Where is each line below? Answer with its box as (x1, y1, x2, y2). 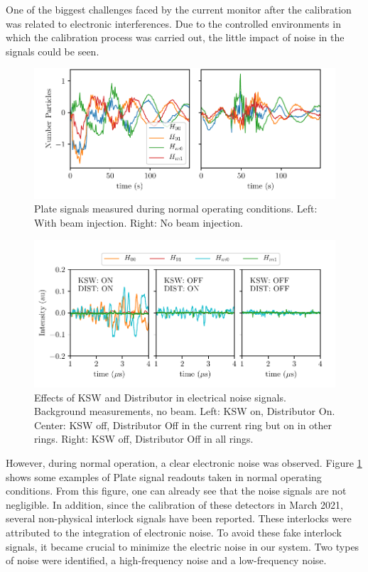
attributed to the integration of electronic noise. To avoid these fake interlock (6, 525, 342, 540)
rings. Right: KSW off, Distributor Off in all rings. (34, 431, 254, 446)
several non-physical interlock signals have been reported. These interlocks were (6, 511, 352, 526)
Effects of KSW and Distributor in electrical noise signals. (34, 389, 286, 404)
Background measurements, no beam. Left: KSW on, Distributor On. (34, 404, 335, 419)
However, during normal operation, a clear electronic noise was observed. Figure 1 (6, 455, 362, 470)
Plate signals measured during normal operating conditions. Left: (34, 201, 318, 216)
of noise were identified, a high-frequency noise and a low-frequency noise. (6, 553, 327, 568)
